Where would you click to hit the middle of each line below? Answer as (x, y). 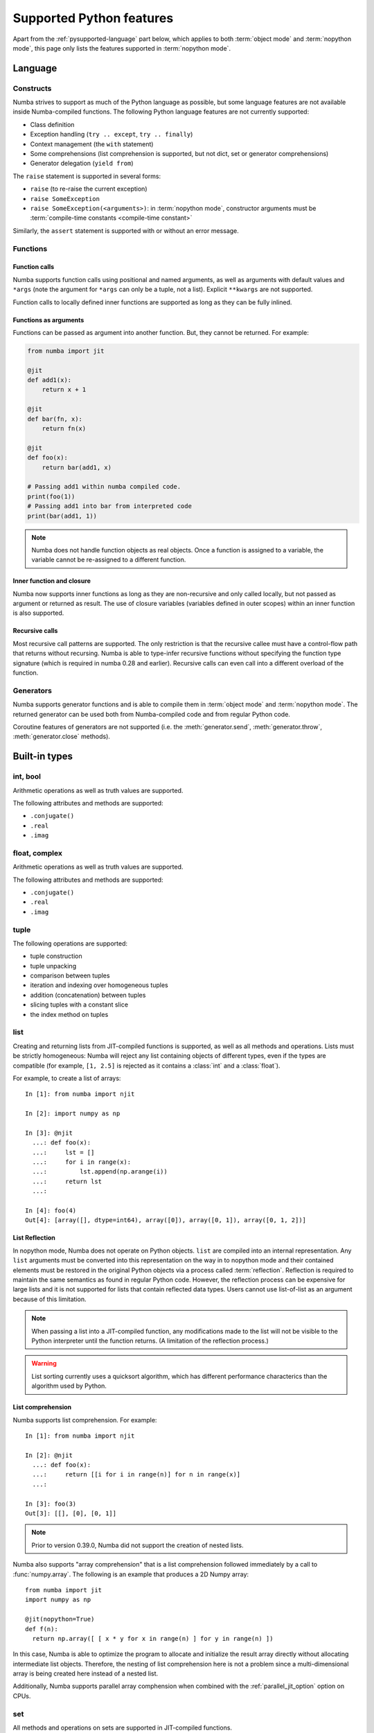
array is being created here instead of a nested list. (86, 1673)
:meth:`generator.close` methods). (62, 737)
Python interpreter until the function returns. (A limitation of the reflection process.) (150, 1341)
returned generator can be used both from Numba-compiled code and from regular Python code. (152, 714)
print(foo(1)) (51, 496)
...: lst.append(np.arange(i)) (100, 1172)
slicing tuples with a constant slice (79, 1004)
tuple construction (56, 956)
